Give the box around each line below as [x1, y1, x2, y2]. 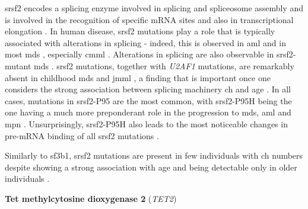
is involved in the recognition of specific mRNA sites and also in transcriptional [5, 13, 294, 25]
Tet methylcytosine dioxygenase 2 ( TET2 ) [5, 192, 177, 204]
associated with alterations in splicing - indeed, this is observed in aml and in [5, 36, 286, 49]
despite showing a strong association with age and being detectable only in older [5, 160, 297, 173]
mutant [5, 59, 31, 72]
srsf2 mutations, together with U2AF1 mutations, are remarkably [56, 59, 294, 72]
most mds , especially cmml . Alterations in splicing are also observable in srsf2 [5, 48, 293, 60]
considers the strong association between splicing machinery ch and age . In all [5, 83, 291, 95]
